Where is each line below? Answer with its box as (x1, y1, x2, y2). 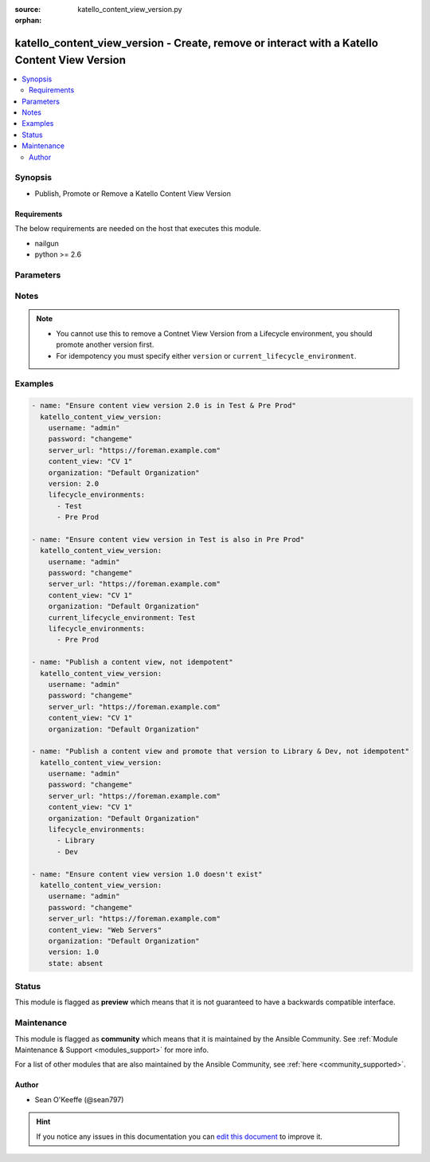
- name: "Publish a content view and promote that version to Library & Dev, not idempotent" (31, 747, 410, 756)
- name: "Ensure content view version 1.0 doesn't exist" (31, 870, 263, 878)
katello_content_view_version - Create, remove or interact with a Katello (14, 37, 378, 50)
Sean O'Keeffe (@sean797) (34, 1094, 124, 1104)
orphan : (14, 16, 42, 26)
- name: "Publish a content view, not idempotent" (31, 658, 234, 667)
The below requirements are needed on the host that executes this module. (14, 224, 262, 234)
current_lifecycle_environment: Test (48, 613, 196, 622)
